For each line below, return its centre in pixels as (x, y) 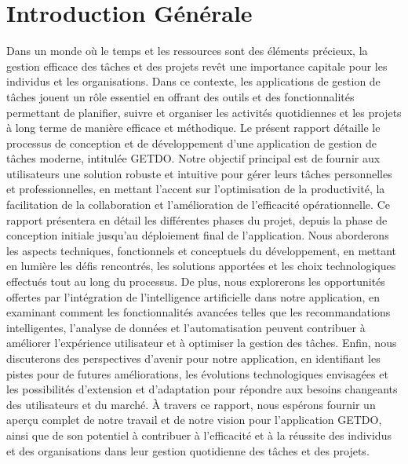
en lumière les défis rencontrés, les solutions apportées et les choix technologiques (201, 266)
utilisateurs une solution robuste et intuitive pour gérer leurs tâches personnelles (199, 173)
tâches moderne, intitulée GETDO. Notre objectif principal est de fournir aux (193, 158)
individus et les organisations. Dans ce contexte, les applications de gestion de (193, 81)
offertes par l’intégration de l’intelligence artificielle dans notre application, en (193, 296)
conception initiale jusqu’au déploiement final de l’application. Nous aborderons (198, 235)
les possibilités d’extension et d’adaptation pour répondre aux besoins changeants (202, 389)
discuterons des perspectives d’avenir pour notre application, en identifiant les (193, 358)
